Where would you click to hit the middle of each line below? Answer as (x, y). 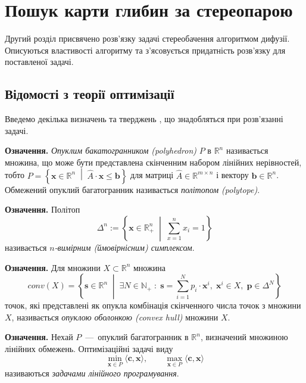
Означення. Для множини (53, 267)
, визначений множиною (244, 337)
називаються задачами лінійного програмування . (92, 373)
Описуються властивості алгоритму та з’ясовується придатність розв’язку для (145, 50)
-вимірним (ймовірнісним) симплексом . (124, 247)
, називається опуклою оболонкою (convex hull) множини (115, 317)
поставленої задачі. (39, 62)
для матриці (152, 175)
